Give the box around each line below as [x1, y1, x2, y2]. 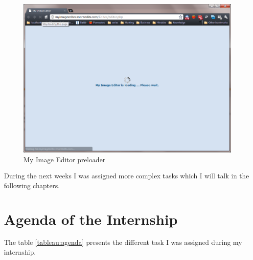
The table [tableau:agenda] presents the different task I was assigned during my [4, 237, 242, 247]
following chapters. [4, 180, 60, 190]
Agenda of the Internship [4, 209, 178, 229]
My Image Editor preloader [23, 154, 106, 164]
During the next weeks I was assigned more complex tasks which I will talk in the [4, 171, 249, 181]
